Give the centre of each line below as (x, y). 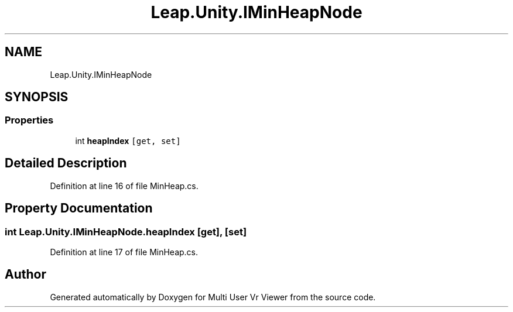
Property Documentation (79, 208)
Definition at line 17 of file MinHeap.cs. (124, 252)
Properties (29, 120)
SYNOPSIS (37, 97)
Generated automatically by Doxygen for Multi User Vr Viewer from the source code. (213, 297)
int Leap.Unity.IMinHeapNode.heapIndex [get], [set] (126, 232)
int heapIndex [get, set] (128, 140)
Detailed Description (66, 163)
